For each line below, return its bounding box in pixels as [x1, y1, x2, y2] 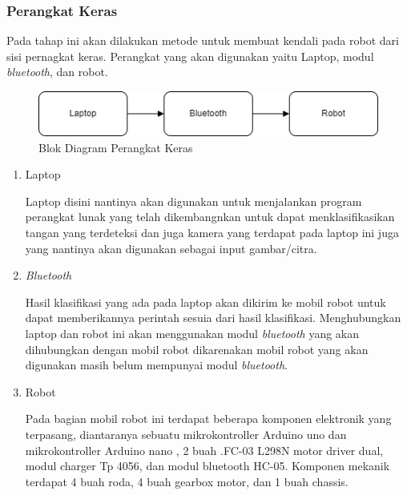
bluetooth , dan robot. [6, 63, 108, 80]
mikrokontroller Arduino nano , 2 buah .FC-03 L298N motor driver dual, [25, 441, 384, 458]
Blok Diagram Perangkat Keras [38, 139, 193, 155]
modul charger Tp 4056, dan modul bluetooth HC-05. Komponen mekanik [25, 457, 390, 474]
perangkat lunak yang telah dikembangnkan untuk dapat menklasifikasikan [25, 208, 395, 225]
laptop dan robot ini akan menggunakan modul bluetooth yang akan [25, 325, 360, 342]
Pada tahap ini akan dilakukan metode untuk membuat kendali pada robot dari [6, 32, 399, 49]
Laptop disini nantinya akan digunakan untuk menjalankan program [25, 192, 362, 209]
